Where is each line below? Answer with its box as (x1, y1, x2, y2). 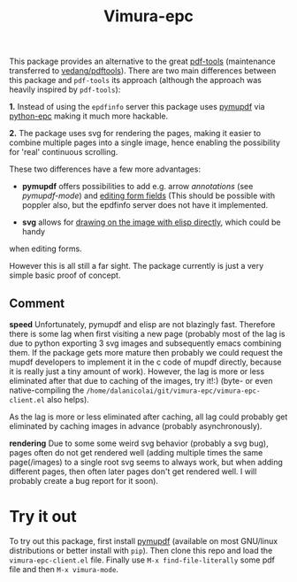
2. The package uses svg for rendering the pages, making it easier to (9, 128, 262, 139)
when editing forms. (9, 243, 82, 254)
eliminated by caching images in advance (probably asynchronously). (9, 421, 263, 431)
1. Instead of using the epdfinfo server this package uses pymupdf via (9, 102, 265, 112)
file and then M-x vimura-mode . (9, 563, 119, 574)
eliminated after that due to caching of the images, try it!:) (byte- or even (9, 376, 273, 386)
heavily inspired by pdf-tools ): (9, 84, 121, 95)
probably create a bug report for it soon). (9, 476, 159, 486)
